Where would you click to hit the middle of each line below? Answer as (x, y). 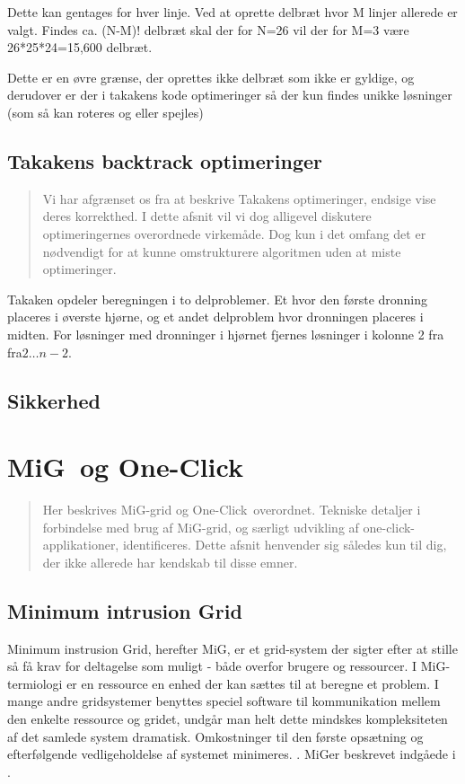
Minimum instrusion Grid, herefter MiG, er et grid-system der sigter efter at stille (232, 648)
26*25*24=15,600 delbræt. (80, 47)
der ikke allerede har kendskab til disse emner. (170, 562)
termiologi (35, 683)
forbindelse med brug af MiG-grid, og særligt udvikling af (201, 527)
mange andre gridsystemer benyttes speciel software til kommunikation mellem (224, 701)
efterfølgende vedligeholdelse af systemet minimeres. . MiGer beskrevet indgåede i (232, 754)
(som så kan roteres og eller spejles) (105, 112)
